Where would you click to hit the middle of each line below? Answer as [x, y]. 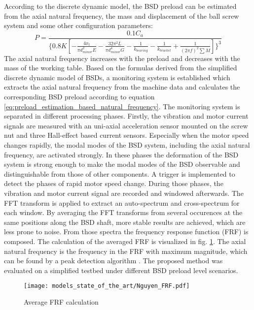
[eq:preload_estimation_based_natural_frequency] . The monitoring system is [122, 106]
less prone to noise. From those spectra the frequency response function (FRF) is [126, 232]
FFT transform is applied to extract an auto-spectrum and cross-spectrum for [122, 202]
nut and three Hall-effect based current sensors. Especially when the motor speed [127, 135]
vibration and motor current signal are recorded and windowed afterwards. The [124, 193]
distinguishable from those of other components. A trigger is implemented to [120, 173]
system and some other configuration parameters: [78, 25]
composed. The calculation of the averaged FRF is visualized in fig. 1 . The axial [125, 241]
